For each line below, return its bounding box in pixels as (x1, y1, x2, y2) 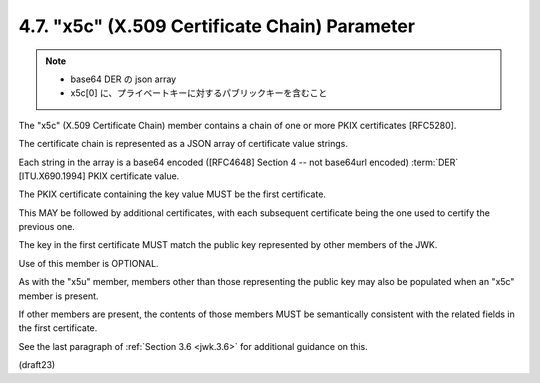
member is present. (18, 290, 99, 302)
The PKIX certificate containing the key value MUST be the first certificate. (18, 188, 327, 200)
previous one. (18, 221, 75, 233)
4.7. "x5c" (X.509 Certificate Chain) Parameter (18, 15, 415, 37)
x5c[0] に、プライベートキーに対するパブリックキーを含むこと (70, 87, 328, 99)
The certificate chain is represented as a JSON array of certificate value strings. (18, 138, 349, 150)
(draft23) (18, 359, 56, 371)
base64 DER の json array (70, 73, 177, 85)
